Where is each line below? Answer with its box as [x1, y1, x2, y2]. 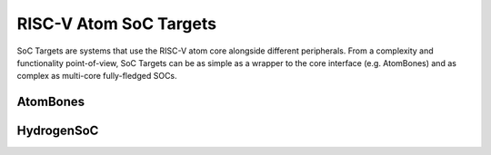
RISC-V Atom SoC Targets [16, 14, 217, 34]
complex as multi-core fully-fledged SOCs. [16, 71, 177, 82]
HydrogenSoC [16, 123, 99, 139]
